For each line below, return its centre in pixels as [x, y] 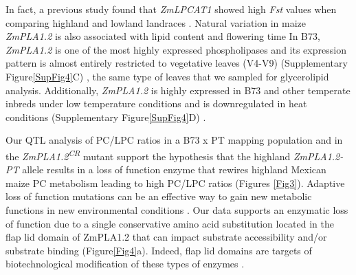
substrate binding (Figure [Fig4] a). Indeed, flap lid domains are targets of [159, 250]
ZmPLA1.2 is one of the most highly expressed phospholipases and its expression [176, 49]
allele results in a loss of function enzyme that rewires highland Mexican [174, 169]
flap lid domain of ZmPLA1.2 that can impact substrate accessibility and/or [166, 237]
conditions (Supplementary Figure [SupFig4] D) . [106, 117]
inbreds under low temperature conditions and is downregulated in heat [156, 103]
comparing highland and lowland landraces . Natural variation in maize [156, 22]
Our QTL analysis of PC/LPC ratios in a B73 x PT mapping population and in [174, 140]
